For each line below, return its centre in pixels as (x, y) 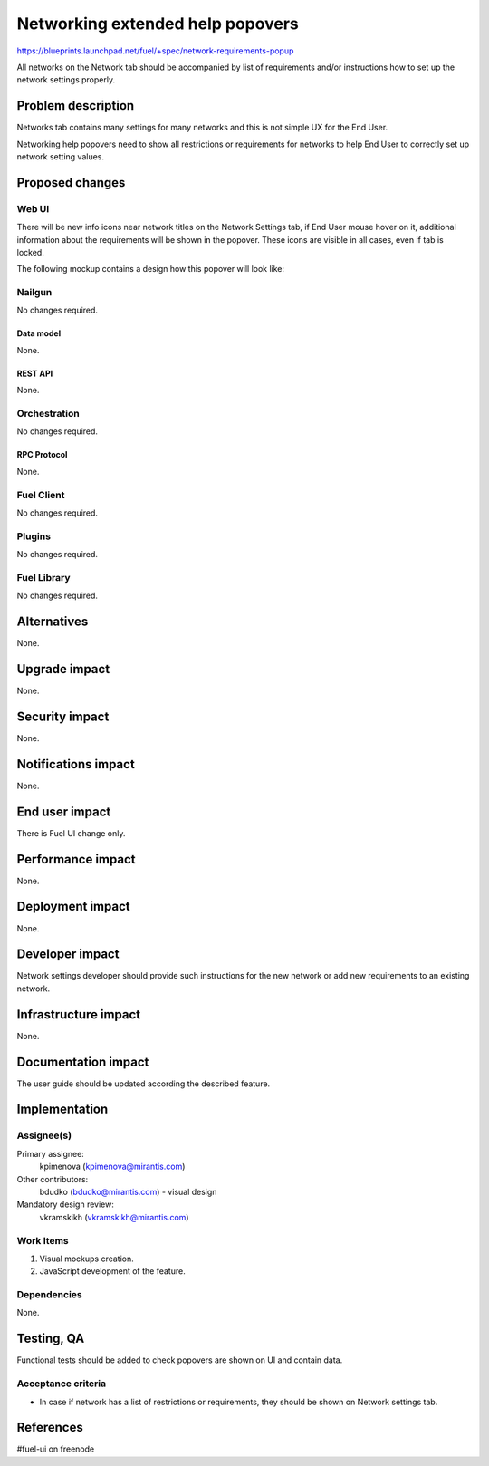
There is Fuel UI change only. (71, 833)
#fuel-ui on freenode (56, 1449)
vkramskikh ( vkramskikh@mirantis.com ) (114, 1217)
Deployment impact (73, 907)
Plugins (34, 536)
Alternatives (53, 622)
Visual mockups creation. (87, 1259)
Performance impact (76, 859)
